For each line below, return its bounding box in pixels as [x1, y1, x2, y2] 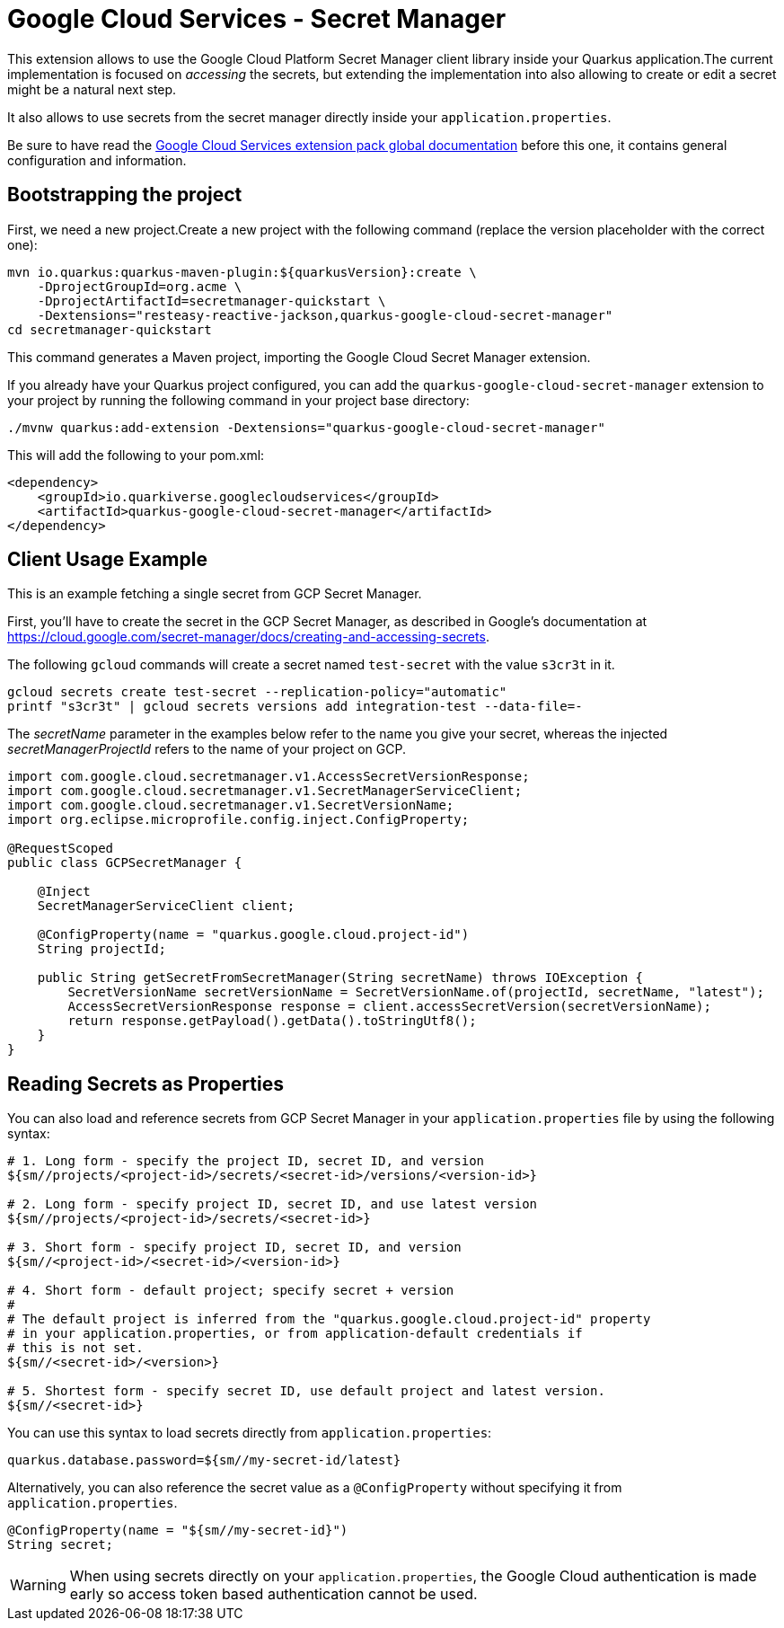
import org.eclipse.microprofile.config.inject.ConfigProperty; [7, 812, 470, 827]
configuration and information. [7, 152, 187, 168]
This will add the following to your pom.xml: [7, 447, 265, 463]
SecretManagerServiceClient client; [37, 898, 295, 914]
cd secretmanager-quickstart [7, 322, 212, 337]
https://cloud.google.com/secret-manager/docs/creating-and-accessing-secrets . [7, 629, 489, 645]
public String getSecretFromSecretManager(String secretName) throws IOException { [37, 970, 644, 986]
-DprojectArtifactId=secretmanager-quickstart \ [37, 293, 386, 308]
